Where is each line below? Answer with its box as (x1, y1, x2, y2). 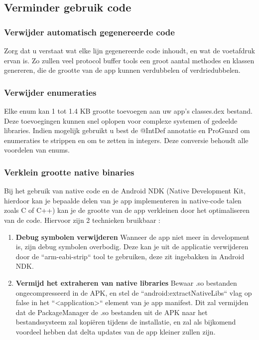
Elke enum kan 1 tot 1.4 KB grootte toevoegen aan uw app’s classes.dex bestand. (4, 106, 253, 116)
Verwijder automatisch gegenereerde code (4, 25, 175, 38)
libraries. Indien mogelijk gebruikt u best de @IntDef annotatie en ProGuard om (4, 125, 250, 136)
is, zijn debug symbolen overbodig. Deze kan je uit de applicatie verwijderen (15, 241, 249, 252)
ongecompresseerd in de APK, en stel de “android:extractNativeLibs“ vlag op (15, 287, 252, 298)
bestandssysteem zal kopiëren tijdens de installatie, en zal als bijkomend (15, 317, 236, 327)
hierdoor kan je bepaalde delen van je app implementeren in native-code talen (4, 195, 242, 205)
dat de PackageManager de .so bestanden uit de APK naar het (15, 307, 208, 317)
